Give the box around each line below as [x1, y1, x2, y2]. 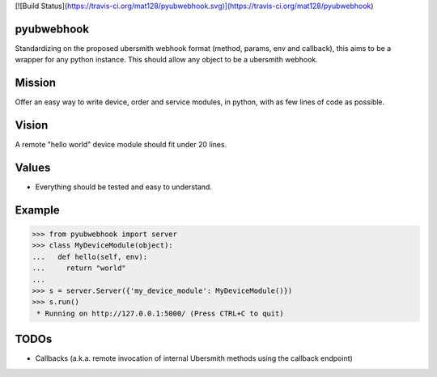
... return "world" [32, 264, 127, 273]
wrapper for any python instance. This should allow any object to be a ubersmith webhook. [15, 55, 319, 65]
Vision [15, 118, 49, 133]
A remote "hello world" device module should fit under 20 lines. [15, 140, 227, 150]
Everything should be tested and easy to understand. [35, 182, 212, 192]
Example [15, 203, 60, 217]
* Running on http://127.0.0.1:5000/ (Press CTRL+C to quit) [36, 308, 284, 318]
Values [15, 160, 51, 174]
